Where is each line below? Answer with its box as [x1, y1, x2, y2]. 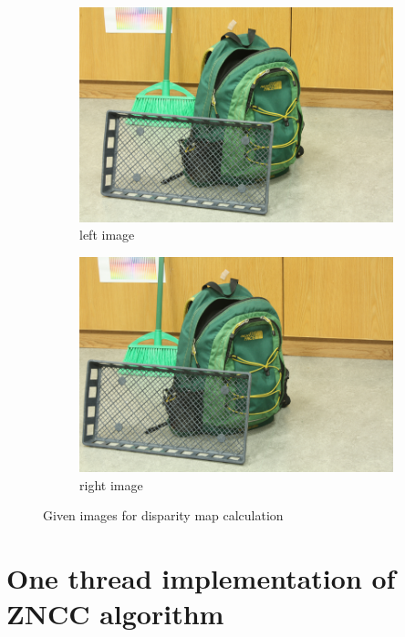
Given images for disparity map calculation [43, 506, 284, 525]
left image [79, 225, 135, 244]
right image [79, 475, 143, 494]
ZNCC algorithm [6, 595, 224, 632]
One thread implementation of [6, 559, 396, 596]
